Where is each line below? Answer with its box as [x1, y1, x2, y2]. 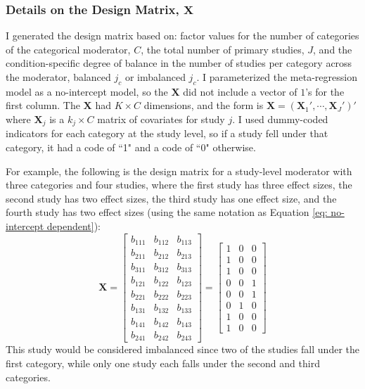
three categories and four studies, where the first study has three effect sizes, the [6, 177, 352, 192]
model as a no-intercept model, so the [6, 84, 168, 98]
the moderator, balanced [6, 70, 111, 84]
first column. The [6, 98, 80, 113]
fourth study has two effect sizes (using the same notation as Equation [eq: [6, 205, 328, 219]
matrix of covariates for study [97, 111, 225, 126]
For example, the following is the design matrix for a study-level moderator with [6, 163, 352, 178]
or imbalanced [124, 70, 186, 84]
